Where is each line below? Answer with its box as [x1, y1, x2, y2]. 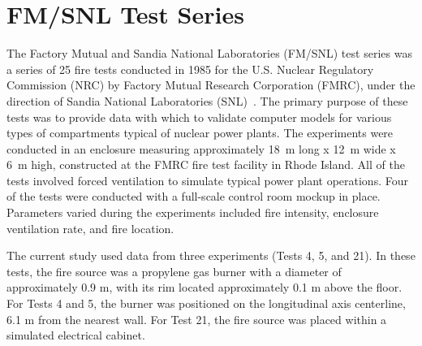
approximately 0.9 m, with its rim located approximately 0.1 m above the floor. [6, 279, 403, 296]
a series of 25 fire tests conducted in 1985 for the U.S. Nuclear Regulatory [6, 60, 374, 77]
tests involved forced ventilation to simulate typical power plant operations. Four [6, 171, 408, 188]
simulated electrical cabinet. [6, 327, 145, 344]
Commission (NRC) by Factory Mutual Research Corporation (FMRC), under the [6, 76, 416, 93]
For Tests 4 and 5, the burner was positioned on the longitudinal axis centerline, [6, 295, 406, 312]
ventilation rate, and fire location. [6, 219, 174, 236]
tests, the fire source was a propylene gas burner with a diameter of [6, 262, 342, 279]
